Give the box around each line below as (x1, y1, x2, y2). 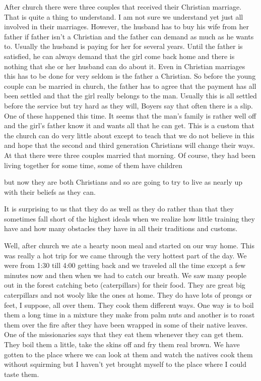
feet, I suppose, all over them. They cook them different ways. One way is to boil (4, 299, 254, 310)
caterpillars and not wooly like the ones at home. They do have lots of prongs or (4, 290, 252, 300)
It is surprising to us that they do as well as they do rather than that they (4, 203, 234, 214)
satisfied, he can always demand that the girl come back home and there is (4, 50, 235, 61)
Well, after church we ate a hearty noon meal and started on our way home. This (4, 240, 254, 251)
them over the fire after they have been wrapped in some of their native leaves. (4, 319, 248, 330)
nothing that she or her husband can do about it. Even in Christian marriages (4, 61, 245, 71)
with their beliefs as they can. (4, 186, 96, 197)
